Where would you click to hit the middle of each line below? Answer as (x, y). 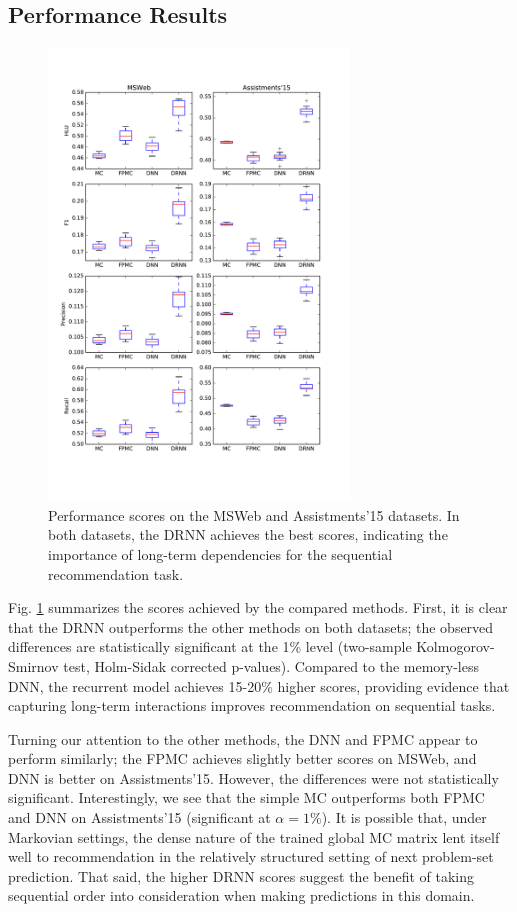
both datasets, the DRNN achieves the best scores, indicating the (248, 534)
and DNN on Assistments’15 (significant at (139, 817)
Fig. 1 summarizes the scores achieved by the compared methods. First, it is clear (258, 607)
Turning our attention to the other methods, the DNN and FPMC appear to (243, 738)
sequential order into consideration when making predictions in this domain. (241, 895)
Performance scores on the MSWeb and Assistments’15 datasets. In (254, 514)
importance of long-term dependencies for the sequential (220, 553)
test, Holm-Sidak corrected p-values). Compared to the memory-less (271, 665)
